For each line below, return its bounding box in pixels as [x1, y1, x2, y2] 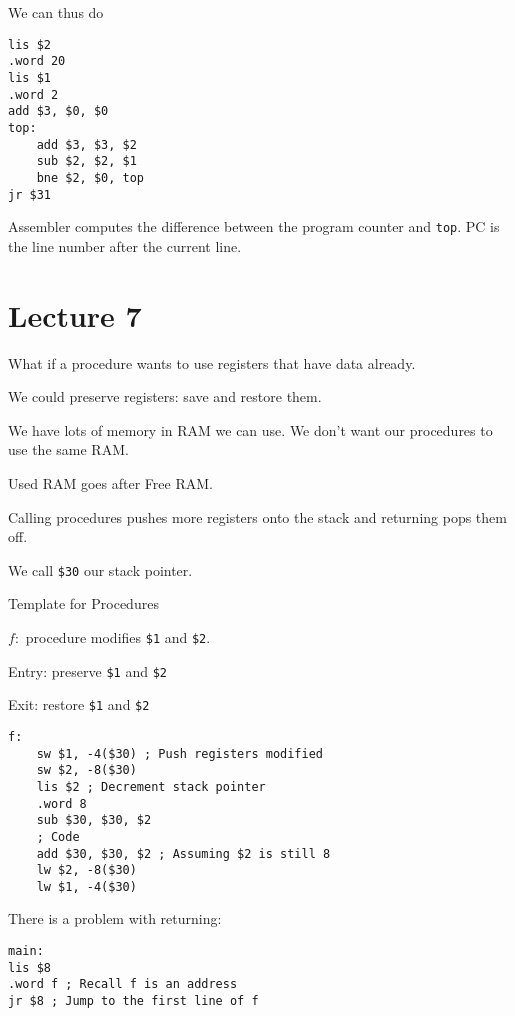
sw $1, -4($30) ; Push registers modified [36, 746, 323, 761]
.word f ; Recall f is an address [8, 977, 238, 992]
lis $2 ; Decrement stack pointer [36, 779, 266, 794]
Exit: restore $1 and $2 [8, 694, 150, 715]
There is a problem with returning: [8, 908, 222, 929]
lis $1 [8, 70, 51, 85]
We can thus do [8, 2, 104, 22]
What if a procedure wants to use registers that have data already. [8, 352, 416, 373]
